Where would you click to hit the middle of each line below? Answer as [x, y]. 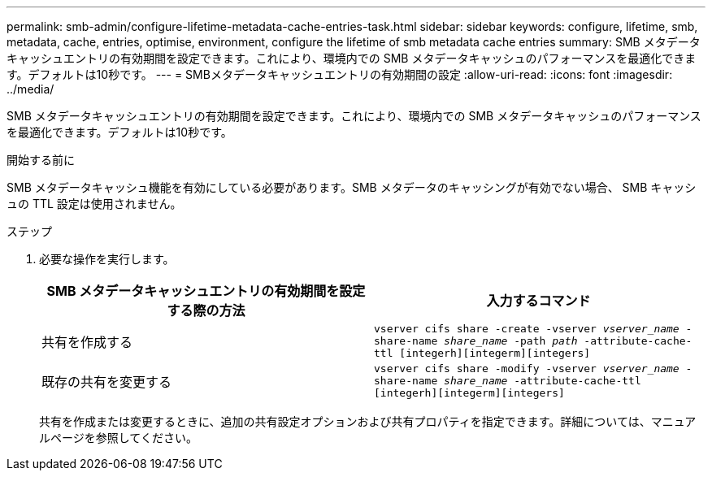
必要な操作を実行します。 [107, 259]
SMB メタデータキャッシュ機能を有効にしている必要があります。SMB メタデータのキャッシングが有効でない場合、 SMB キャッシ [352, 187]
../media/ [30, 89]
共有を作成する [87, 342]
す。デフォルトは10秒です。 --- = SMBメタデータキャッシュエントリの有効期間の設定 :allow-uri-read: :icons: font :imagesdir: [340, 74]
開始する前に [41, 160]
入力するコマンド [538, 301]
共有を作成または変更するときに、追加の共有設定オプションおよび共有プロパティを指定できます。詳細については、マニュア [368, 421]
